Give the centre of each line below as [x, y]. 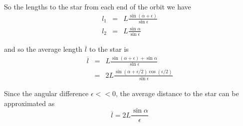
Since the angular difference [46, 93]
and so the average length [43, 49]
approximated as [29, 103]
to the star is [109, 49]
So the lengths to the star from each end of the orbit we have [98, 6]
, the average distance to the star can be [177, 93]
